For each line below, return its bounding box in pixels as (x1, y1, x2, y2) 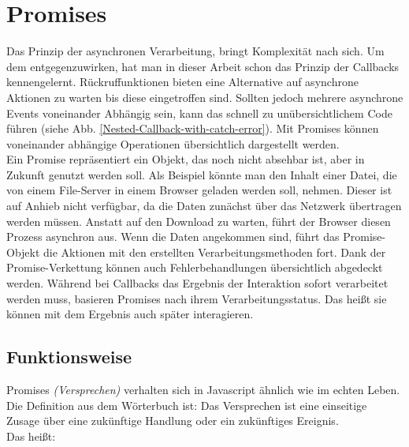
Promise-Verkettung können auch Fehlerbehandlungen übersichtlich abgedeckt (6, 259, 383, 276)
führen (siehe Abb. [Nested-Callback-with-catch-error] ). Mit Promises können (6, 120, 379, 137)
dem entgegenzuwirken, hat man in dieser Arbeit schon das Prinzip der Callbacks (6, 58, 400, 74)
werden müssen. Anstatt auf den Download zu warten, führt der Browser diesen (6, 212, 391, 229)
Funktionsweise (6, 344, 132, 369)
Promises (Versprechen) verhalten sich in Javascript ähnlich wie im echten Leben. (6, 381, 400, 398)
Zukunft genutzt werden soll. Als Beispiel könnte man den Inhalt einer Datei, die (6, 166, 397, 182)
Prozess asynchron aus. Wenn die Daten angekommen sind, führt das (6, 228, 340, 245)
